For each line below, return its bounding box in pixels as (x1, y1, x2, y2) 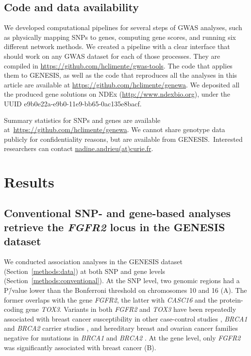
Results (4, 172, 54, 192)
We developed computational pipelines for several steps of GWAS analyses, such (4, 22, 242, 33)
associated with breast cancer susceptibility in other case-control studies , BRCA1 (4, 313, 248, 323)
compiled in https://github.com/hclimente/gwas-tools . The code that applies (4, 60, 233, 70)
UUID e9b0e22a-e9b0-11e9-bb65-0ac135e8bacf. (4, 98, 142, 108)
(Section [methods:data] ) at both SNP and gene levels (4, 266, 166, 276)
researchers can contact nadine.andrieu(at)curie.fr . (4, 143, 153, 153)
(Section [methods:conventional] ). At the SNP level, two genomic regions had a (4, 275, 240, 286)
